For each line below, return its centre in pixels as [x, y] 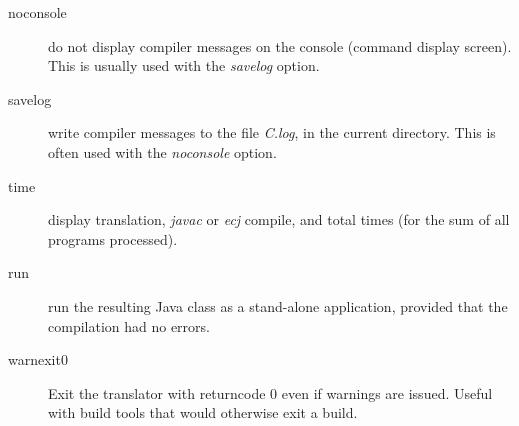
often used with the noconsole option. [162, 151]
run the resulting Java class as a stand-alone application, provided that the [278, 305]
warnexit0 [38, 359]
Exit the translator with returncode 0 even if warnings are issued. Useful [270, 392]
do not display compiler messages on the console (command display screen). [280, 45]
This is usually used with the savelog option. [184, 65]
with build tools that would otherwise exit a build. [203, 412]
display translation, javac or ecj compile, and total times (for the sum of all [279, 219]
